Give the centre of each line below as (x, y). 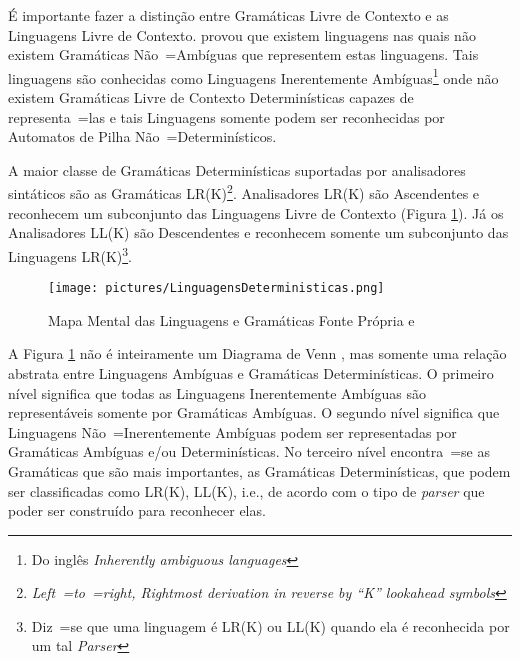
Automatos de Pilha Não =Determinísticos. (142, 136)
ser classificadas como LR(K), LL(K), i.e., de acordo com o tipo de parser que (246, 490)
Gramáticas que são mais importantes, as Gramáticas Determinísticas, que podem (259, 470)
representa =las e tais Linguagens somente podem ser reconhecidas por (226, 116)
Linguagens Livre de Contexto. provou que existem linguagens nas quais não (242, 34)
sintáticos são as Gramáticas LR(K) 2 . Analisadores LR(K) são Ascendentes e (244, 192)
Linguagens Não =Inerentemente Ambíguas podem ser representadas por (232, 431)
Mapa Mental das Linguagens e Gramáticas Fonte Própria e (231, 319)
